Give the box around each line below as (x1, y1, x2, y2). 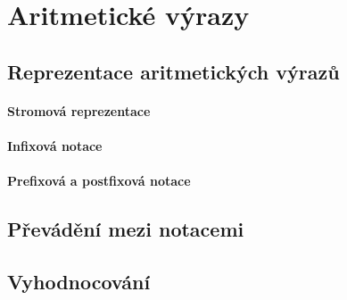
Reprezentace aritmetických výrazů (7, 57, 340, 85)
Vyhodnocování (7, 267, 151, 295)
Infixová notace (7, 136, 103, 154)
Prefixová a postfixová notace (7, 171, 191, 190)
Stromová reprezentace (7, 101, 151, 120)
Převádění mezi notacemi (7, 215, 244, 243)
